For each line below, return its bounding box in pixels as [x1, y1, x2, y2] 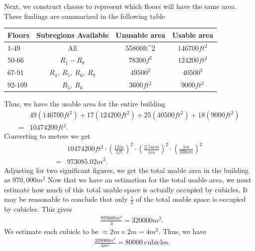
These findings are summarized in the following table [4, 10, 165, 21]
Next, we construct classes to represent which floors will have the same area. [4, 1, 237, 11]
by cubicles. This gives [4, 204, 73, 214]
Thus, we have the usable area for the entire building [4, 98, 166, 109]
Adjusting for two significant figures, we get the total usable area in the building [4, 165, 249, 175]
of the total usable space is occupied [136, 194, 246, 204]
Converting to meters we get [4, 131, 90, 141]
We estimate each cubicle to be [4, 226, 98, 236]
